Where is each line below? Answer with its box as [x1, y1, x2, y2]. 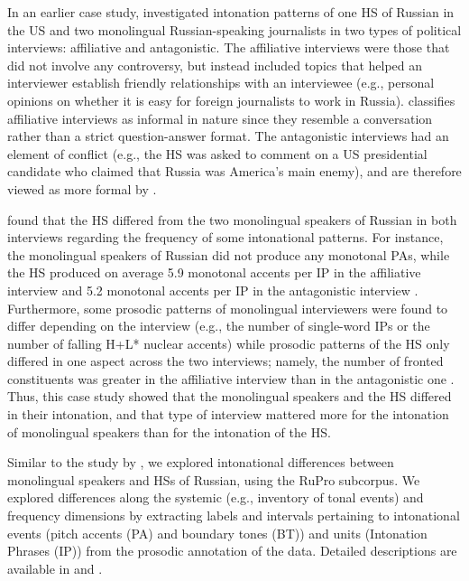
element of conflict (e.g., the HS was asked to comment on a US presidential [7, 144, 428, 163]
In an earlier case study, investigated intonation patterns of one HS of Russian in [7, 3, 455, 21]
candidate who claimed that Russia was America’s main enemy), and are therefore [7, 162, 462, 181]
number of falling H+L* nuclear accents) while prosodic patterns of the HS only [7, 333, 450, 352]
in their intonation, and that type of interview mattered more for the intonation [7, 405, 449, 424]
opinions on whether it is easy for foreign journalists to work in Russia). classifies [7, 90, 455, 109]
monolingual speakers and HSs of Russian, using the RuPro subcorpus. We [7, 470, 420, 489]
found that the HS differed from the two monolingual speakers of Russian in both [7, 210, 457, 229]
